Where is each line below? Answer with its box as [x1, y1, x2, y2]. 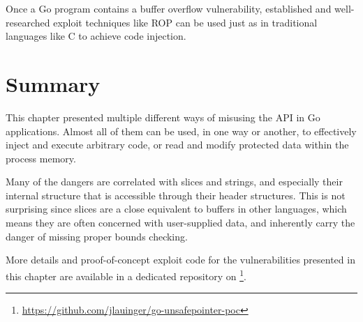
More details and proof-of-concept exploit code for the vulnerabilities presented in [6, 252, 355, 267]
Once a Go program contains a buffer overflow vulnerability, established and [6, 1, 332, 15]
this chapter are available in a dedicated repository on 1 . [6, 266, 246, 283]
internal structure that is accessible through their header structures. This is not [6, 187, 346, 202]
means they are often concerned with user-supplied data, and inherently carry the [6, 215, 355, 230]
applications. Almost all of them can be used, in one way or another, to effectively [6, 123, 357, 138]
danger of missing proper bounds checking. [6, 229, 188, 243]
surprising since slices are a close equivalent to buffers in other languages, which [6, 201, 347, 216]
